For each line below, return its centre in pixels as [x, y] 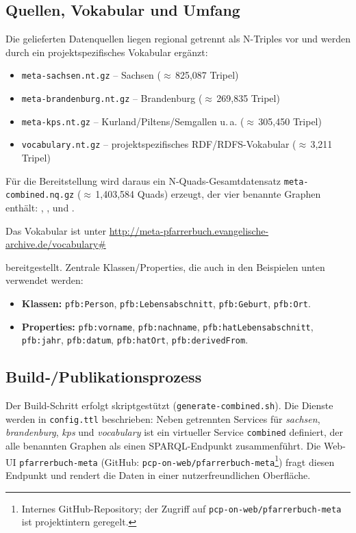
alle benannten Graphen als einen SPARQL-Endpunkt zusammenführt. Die [163, 446]
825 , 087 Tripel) [207, 75]
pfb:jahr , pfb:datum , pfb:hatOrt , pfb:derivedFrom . [135, 340]
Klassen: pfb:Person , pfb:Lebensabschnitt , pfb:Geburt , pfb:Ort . [166, 303]
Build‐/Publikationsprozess [104, 377]
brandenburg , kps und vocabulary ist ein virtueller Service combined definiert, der [175, 432]
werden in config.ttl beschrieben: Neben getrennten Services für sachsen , [163, 418]
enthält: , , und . [40, 207]
